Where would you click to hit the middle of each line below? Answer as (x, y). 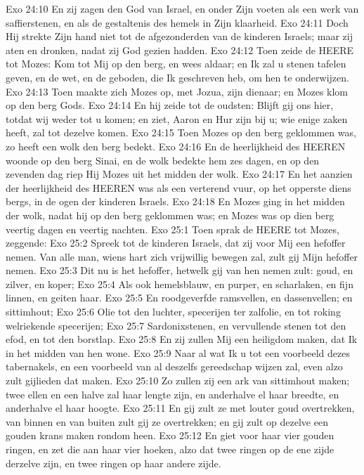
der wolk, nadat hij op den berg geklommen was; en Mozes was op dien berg (170, 215)
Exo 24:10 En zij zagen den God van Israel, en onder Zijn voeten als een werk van (182, 8)
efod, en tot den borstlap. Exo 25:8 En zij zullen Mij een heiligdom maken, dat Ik (182, 339)
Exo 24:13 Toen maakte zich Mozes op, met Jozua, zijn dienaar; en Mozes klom (177, 91)
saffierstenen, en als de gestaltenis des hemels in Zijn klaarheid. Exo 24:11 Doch (177, 22)
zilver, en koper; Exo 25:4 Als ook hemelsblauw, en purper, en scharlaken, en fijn (180, 284)
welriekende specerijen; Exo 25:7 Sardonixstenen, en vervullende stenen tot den (176, 325)
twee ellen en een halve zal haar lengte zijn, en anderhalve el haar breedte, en (173, 394)
